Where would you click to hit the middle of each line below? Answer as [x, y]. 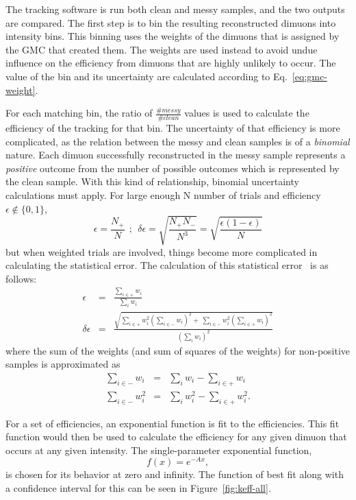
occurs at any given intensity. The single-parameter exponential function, [159, 450]
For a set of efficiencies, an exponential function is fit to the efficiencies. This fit [173, 423]
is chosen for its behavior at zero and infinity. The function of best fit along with [175, 474]
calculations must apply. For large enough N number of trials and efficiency [163, 194]
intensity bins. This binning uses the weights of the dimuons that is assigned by [173, 36]
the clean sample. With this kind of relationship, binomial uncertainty [152, 181]
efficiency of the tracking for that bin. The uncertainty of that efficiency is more [173, 127]
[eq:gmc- [309, 76]
